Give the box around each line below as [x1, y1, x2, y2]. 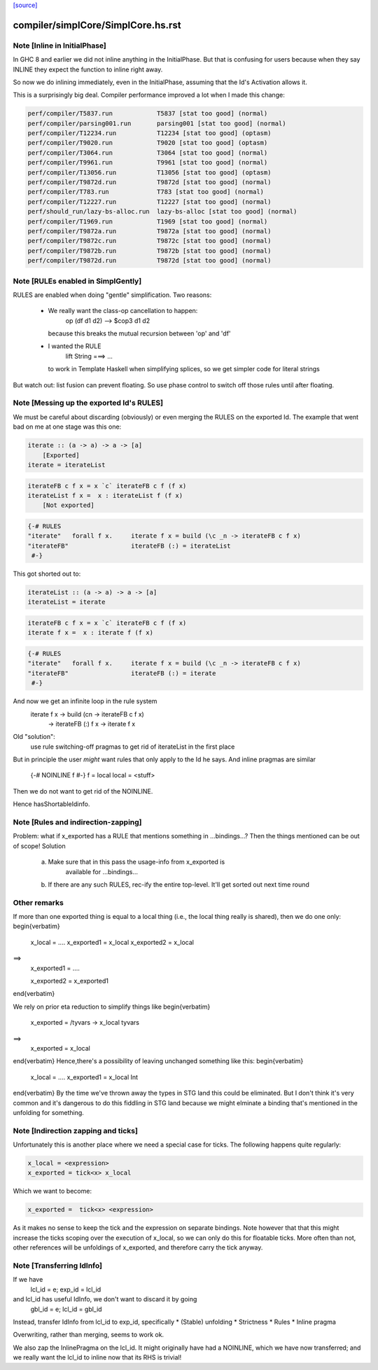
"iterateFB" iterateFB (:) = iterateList [27, 541, 231, 550]
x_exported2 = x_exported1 [30, 977, 108, 985]
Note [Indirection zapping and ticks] [13, 1126, 138, 1135]
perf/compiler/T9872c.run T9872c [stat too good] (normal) [27, 237, 272, 245]
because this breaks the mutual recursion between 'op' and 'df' [48, 329, 231, 338]
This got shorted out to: [13, 569, 81, 578]
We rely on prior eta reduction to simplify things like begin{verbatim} [13, 1002, 211, 1011]
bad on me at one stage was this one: [13, 422, 122, 431]
